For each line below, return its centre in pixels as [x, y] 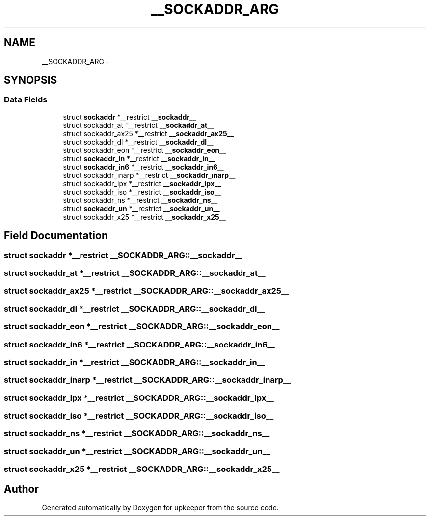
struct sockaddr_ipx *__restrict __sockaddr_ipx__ [142, 183]
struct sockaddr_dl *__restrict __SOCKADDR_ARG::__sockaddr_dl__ [134, 309]
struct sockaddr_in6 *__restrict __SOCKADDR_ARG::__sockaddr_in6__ [139, 344]
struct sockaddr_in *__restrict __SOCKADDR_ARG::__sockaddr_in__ [134, 362]
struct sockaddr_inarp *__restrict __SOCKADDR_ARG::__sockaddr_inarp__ [148, 380]
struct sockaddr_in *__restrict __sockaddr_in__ [139, 158]
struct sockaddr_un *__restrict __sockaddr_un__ [141, 208]
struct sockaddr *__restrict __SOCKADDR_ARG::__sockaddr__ [123, 255]
